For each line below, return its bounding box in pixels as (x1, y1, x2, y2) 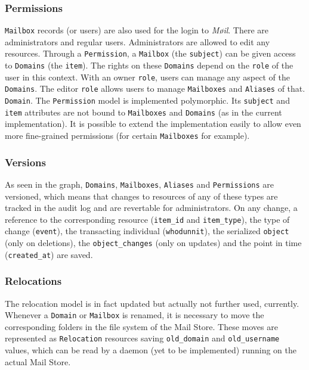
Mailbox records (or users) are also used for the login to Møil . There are (5, 24, 269, 36)
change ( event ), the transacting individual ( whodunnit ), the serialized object (5, 225, 289, 237)
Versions (5, 154, 46, 169)
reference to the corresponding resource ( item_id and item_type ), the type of (5, 213, 290, 225)
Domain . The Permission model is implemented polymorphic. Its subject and (5, 94, 290, 107)
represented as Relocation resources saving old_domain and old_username (5, 332, 280, 344)
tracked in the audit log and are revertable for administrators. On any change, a (5, 201, 298, 214)
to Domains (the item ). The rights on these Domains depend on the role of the (5, 59, 293, 71)
